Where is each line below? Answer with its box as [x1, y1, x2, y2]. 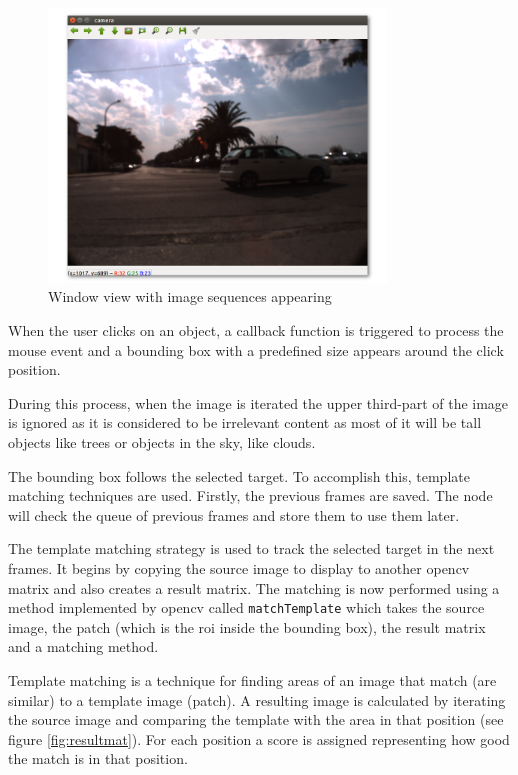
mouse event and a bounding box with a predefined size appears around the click [8, 339, 504, 360]
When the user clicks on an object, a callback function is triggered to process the [8, 320, 504, 340]
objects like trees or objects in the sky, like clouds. [8, 431, 316, 452]
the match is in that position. [8, 748, 188, 769]
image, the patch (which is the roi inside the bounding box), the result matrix [8, 616, 486, 637]
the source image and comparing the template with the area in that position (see [8, 709, 504, 730]
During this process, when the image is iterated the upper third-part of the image [8, 392, 509, 413]
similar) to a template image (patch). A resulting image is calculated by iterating [8, 689, 506, 710]
